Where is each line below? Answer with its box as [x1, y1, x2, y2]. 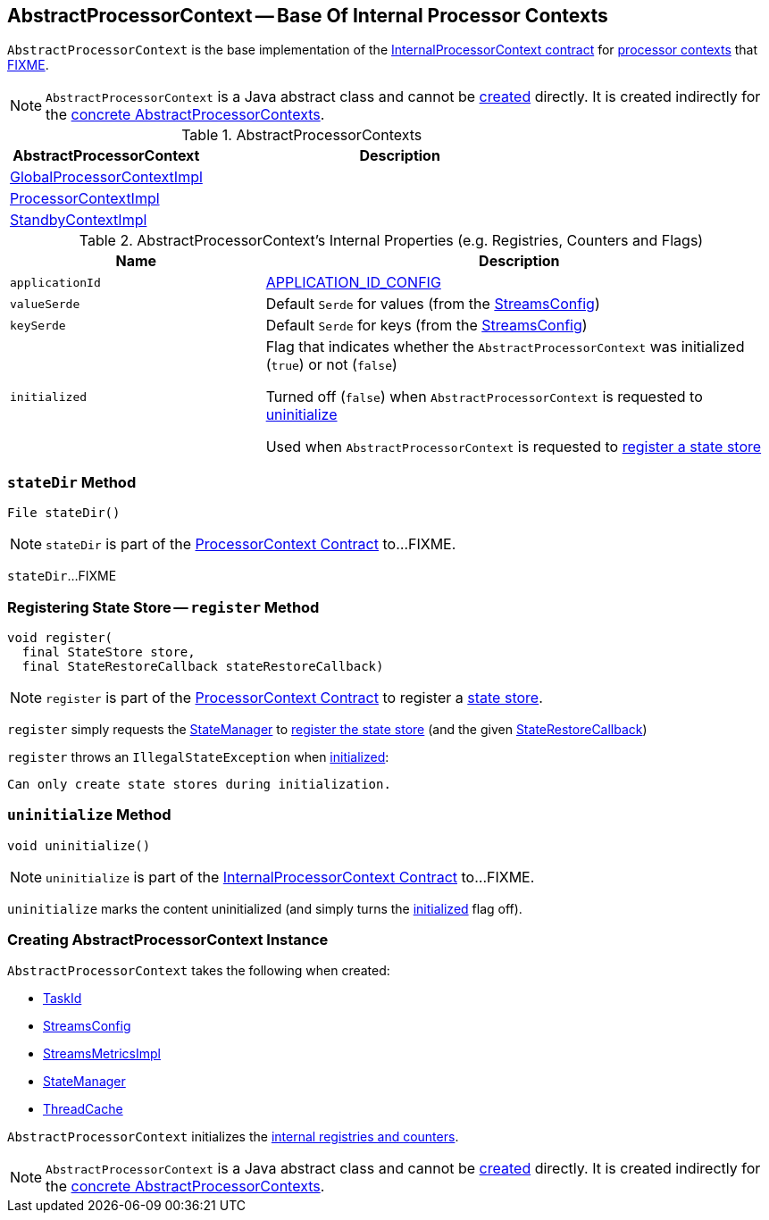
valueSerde [10, 297, 80, 311]
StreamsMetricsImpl [43, 1046, 161, 1062]
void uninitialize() [7, 838, 151, 853]
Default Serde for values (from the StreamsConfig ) [265, 295, 600, 313]
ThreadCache [43, 1101, 123, 1117]
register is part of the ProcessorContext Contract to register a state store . [46, 688, 543, 706]
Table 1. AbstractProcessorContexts [181, 126, 422, 145]
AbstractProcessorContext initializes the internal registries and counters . [7, 1129, 459, 1145]
